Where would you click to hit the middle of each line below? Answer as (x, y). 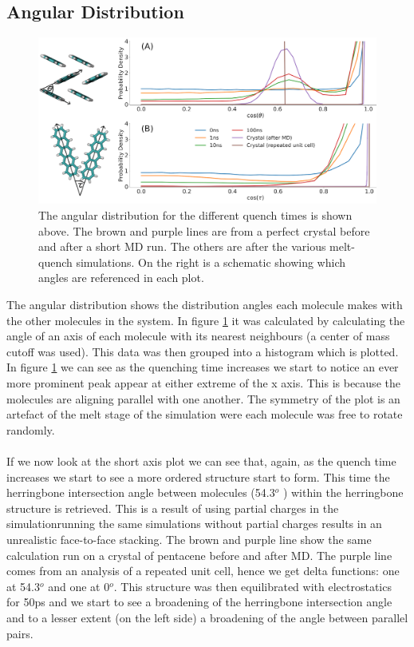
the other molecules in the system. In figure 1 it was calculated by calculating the (206, 320)
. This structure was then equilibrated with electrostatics (252, 586)
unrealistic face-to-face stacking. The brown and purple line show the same (189, 539)
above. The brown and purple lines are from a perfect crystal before (204, 230)
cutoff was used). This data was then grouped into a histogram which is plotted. (203, 351)
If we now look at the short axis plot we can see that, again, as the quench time (201, 460)
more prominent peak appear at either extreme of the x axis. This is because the (203, 383)
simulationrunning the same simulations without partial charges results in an (194, 524)
